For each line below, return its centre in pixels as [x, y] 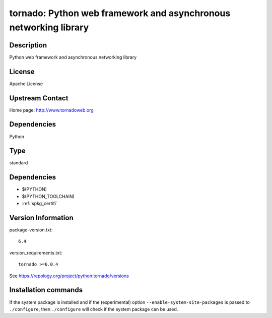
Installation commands [46, 290]
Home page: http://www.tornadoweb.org [52, 110]
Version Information [41, 217]
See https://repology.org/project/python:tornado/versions [69, 276]
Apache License [26, 84]
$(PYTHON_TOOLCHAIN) [48, 196]
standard [19, 163]
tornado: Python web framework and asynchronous [120, 13]
